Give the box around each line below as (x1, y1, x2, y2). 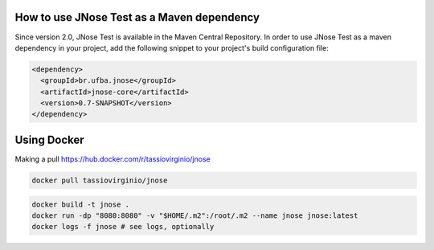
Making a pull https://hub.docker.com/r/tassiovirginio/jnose (14, 154, 211, 164)
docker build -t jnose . (31, 199, 130, 209)
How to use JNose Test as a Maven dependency (14, 10, 260, 24)
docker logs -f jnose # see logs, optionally (31, 222, 215, 232)
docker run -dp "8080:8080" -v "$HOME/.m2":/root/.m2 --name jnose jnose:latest (31, 211, 358, 220)
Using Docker (14, 133, 84, 146)
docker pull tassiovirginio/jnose (31, 175, 168, 185)
